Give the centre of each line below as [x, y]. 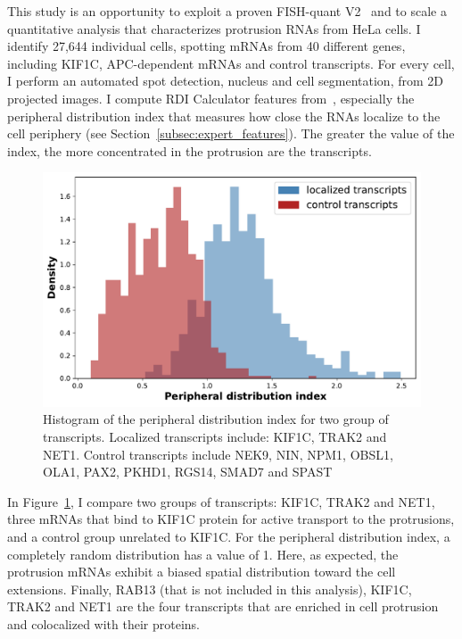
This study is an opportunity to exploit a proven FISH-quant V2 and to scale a [227, 11]
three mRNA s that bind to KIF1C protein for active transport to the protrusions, [231, 519]
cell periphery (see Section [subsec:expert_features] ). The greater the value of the [231, 133]
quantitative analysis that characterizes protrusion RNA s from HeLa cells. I [214, 28]
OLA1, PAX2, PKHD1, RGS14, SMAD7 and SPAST [188, 472]
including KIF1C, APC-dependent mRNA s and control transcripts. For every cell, [231, 63]
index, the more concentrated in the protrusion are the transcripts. [190, 150]
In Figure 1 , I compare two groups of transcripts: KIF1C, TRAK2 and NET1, [221, 501]
